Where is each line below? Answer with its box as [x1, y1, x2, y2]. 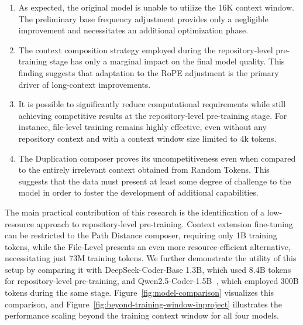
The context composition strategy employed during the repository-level [18, 43, 273, 56]
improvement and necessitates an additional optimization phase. [18, 24, 249, 36]
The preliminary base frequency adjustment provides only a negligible [18, 12, 268, 25]
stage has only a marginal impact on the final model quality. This [49, 55, 285, 67]
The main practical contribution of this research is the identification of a [5, 206, 265, 218]
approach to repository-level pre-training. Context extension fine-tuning [36, 217, 293, 230]
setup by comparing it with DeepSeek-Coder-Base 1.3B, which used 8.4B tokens [5, 263, 291, 275]
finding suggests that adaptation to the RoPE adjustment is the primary [18, 66, 279, 78]
